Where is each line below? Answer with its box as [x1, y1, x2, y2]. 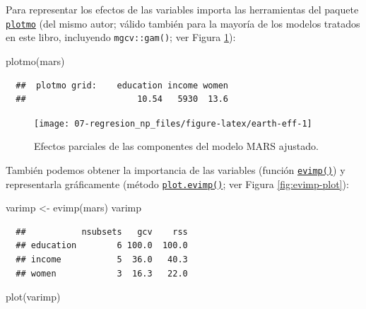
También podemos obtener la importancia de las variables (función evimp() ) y [6, 162, 346, 177]
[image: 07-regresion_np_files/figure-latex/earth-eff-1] [34, 118, 312, 129]
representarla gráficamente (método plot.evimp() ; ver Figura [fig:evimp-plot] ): [6, 176, 349, 191]
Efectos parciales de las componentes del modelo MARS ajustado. [34, 139, 319, 153]
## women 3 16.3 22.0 [16, 268, 188, 279]
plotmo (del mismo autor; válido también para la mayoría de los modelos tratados [6, 16, 360, 30]
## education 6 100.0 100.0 [16, 240, 188, 251]
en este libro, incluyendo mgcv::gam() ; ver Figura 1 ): [6, 30, 236, 45]
